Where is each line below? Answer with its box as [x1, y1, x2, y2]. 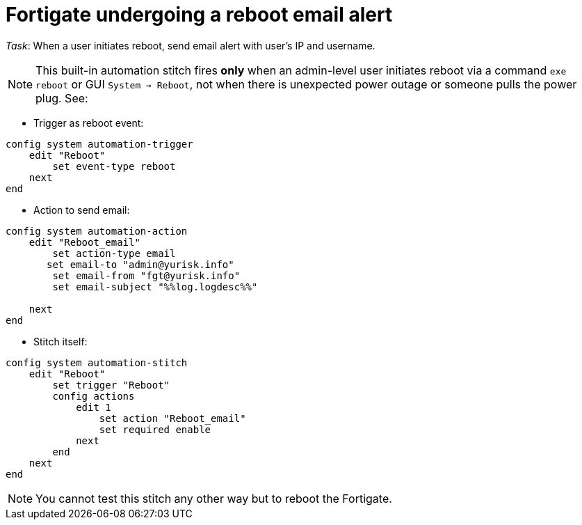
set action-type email [52, 247, 176, 259]
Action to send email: [33, 203, 130, 216]
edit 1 [76, 401, 111, 413]
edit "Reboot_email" [29, 236, 140, 248]
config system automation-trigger [6, 138, 193, 150]
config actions [52, 390, 135, 402]
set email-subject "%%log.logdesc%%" [52, 281, 258, 292]
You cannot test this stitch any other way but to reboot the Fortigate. [35, 491, 392, 506]
